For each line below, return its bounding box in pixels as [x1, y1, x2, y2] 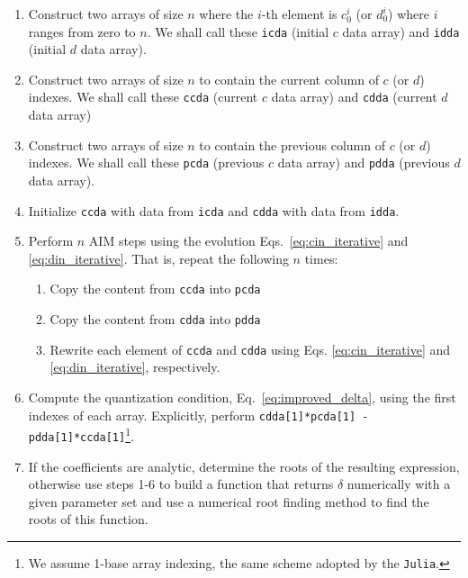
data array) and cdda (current [271, 87, 437, 106]
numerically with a [346, 474, 451, 493]
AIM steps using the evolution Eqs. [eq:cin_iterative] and [88, 231, 409, 250]
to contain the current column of [199, 69, 379, 88]
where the [199, 5, 254, 23]
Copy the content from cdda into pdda [49, 310, 261, 329]
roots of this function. [28, 510, 148, 528]
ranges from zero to [28, 22, 136, 41]
